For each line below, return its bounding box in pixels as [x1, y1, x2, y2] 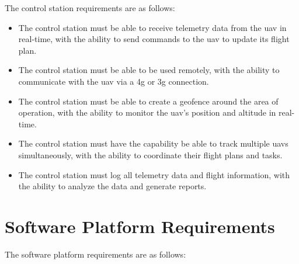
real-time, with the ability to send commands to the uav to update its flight [18, 33, 290, 45]
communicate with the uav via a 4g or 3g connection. [18, 75, 209, 87]
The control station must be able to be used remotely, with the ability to [18, 64, 280, 76]
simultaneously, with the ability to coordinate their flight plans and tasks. [18, 148, 283, 161]
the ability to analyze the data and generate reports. [18, 180, 207, 192]
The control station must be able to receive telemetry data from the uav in [18, 21, 287, 33]
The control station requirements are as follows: [5, 2, 175, 13]
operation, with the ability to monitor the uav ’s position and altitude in [18, 106, 276, 119]
